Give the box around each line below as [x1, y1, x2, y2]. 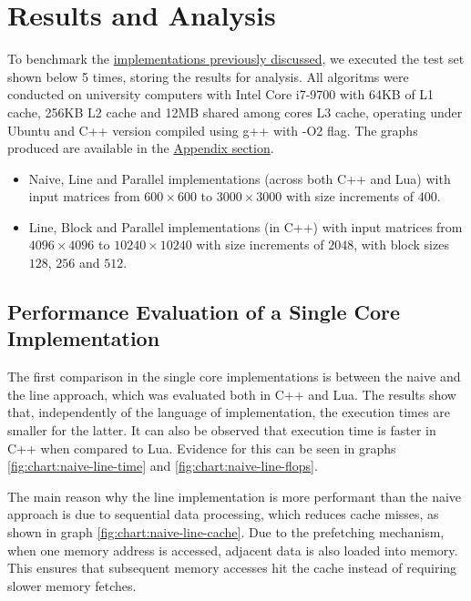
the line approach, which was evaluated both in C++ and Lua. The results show [7, 384, 456, 403]
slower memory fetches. [7, 576, 137, 595]
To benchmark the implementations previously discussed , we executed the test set [7, 49, 465, 68]
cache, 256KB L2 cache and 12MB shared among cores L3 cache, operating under [7, 102, 463, 121]
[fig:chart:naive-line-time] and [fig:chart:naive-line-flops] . [7, 456, 318, 475]
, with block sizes [353, 235, 449, 254]
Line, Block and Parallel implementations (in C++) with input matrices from [28, 217, 463, 236]
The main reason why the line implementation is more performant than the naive [7, 486, 462, 505]
